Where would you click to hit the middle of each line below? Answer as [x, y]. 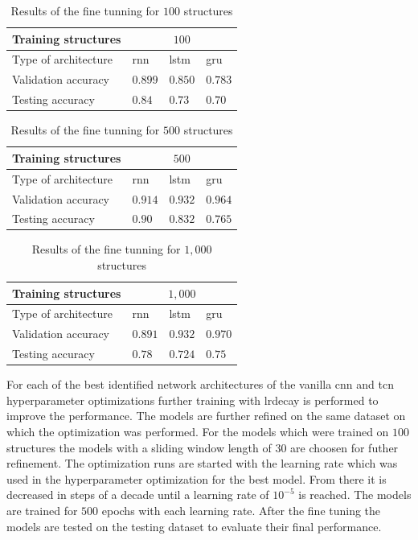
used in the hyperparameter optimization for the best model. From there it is [197, 478]
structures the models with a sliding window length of [139, 447]
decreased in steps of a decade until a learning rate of [138, 495]
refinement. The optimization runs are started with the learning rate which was [202, 463]
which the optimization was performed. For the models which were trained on [198, 432]
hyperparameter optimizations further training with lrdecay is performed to [193, 400]
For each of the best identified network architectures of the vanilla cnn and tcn [200, 384]
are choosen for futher [344, 447]
